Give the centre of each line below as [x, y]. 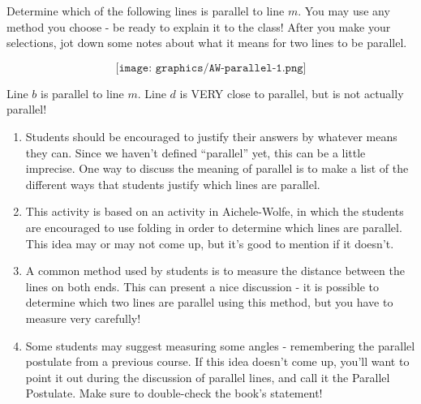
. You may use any [344, 11]
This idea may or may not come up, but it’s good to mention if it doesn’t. [210, 243]
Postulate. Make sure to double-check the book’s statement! [174, 393]
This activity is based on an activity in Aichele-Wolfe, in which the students [215, 211]
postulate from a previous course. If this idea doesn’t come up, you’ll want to [217, 361]
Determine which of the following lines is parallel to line [146, 11]
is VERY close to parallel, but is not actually [292, 93]
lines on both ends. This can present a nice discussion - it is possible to [202, 286]
